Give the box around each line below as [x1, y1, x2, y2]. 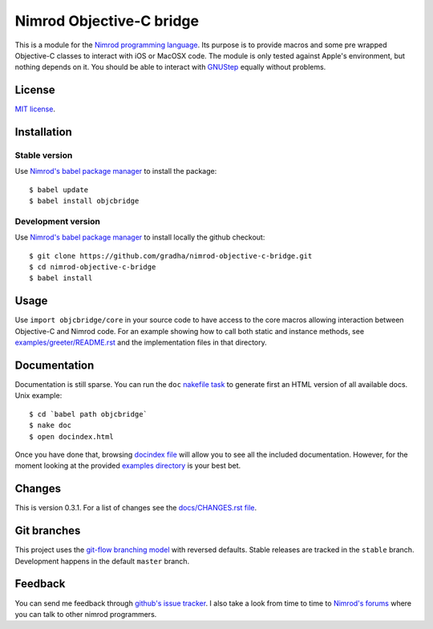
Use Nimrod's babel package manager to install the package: [14, 167, 217, 176]
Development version [14, 216, 100, 227]
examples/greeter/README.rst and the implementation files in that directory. [14, 337, 268, 348]
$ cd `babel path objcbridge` [29, 409, 148, 418]
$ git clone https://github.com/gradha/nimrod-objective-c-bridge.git [29, 251, 313, 260]
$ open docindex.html [29, 432, 114, 441]
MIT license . [14, 104, 56, 114]
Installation [14, 125, 72, 139]
